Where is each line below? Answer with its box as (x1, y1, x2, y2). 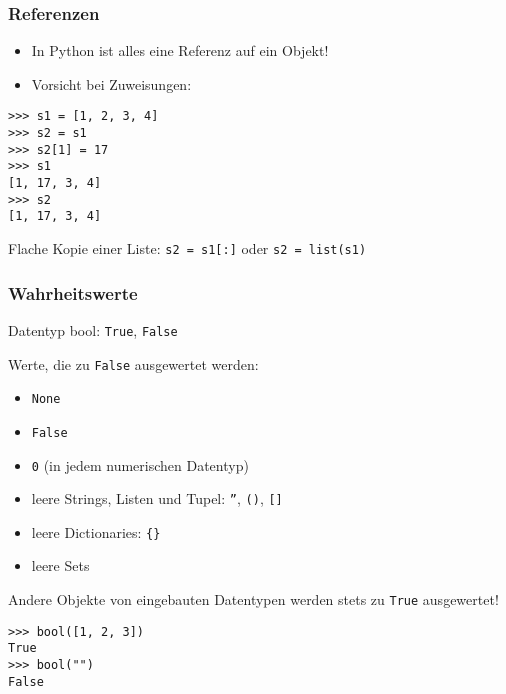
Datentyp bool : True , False (8, 319, 178, 340)
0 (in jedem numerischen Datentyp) (31, 454, 249, 475)
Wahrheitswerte (8, 280, 138, 305)
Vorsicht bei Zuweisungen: (31, 73, 192, 94)
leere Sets (31, 555, 90, 576)
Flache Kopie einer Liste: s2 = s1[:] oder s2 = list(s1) (8, 238, 367, 258)
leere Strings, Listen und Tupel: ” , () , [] (31, 488, 283, 509)
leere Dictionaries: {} (31, 521, 161, 542)
